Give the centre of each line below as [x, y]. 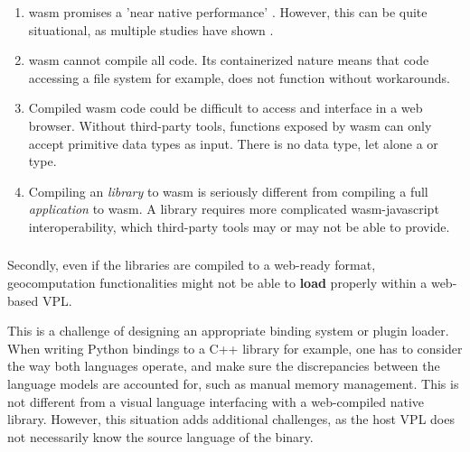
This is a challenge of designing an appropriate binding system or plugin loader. [228, 331]
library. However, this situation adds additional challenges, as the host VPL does [231, 419]
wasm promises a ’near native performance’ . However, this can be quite [228, 12]
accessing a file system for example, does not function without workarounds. [239, 77]
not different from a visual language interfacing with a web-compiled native [216, 401]
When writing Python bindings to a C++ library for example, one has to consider [235, 348]
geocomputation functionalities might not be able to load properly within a [217, 283]
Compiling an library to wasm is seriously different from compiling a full [228, 191]
